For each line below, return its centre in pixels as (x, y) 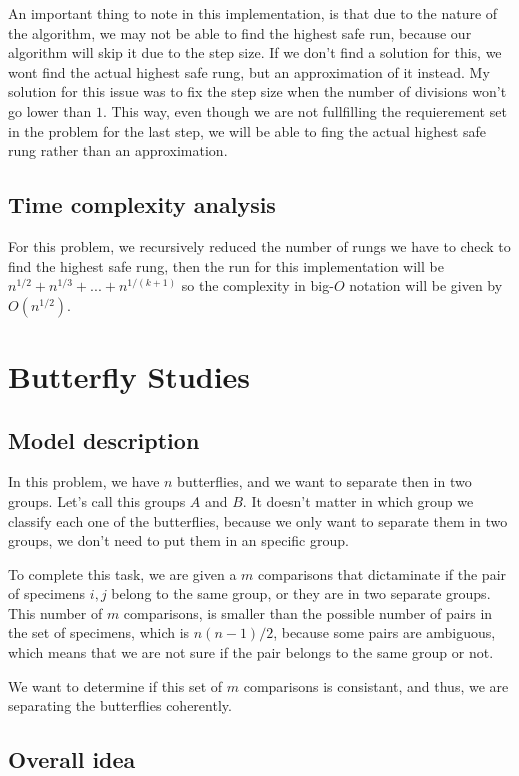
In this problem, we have (84, 481)
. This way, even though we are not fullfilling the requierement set (304, 110)
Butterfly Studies (129, 375)
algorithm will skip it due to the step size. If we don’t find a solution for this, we (255, 52)
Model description (104, 439)
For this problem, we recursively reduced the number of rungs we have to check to (259, 245)
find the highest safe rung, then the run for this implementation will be (226, 265)
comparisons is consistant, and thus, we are (376, 685)
